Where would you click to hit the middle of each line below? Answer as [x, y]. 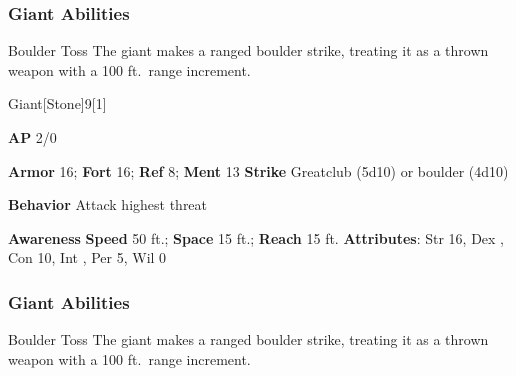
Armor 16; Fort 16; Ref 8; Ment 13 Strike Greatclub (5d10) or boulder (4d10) [258, 170]
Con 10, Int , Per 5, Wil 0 [87, 257]
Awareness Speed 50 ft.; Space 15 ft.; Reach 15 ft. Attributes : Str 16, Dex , [256, 237]
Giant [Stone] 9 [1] [57, 103]
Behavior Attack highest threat [108, 204]
